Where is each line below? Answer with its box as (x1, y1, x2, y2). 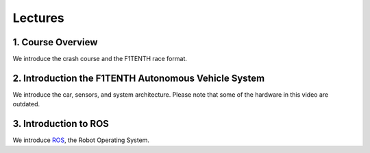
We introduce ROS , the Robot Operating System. (12, 136, 150, 144)
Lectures (12, 10, 64, 25)
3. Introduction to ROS (12, 118, 110, 130)
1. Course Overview (12, 36, 98, 48)
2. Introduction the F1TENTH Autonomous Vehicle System (12, 72, 265, 84)
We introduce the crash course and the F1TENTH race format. (12, 55, 188, 63)
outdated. (12, 100, 40, 108)
